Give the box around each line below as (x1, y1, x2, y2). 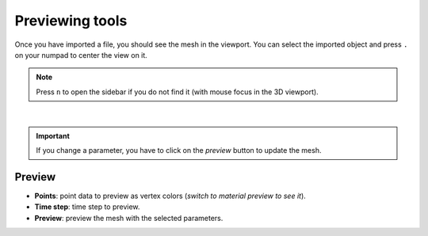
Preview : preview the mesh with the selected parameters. (34, 213, 224, 223)
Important (36, 131, 71, 140)
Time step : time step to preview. (34, 202, 140, 211)
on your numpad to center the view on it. (14, 50, 148, 59)
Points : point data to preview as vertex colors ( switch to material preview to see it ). (34, 191, 307, 200)
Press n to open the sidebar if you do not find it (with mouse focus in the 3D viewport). (36, 87, 319, 97)
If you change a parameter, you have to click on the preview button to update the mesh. (36, 145, 322, 154)
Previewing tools (14, 12, 128, 29)
